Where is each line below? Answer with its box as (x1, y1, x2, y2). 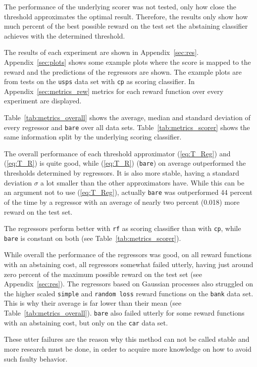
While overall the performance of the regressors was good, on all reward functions (4, 249, 252, 260)
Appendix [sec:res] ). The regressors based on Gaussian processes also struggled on (4, 278, 253, 289)
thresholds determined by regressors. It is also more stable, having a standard (4, 168, 240, 178)
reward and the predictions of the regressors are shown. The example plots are (4, 66, 242, 77)
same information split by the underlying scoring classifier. (4, 132, 182, 142)
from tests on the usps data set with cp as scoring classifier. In (4, 76, 195, 87)
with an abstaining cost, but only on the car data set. (4, 317, 168, 327)
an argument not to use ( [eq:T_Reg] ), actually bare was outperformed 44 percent (4, 187, 253, 197)
